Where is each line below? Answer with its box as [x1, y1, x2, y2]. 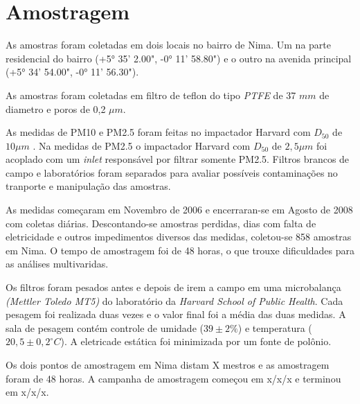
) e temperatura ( [237, 320, 312, 335]
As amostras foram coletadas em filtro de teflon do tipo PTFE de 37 [6, 87, 296, 102]
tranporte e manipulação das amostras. [6, 179, 171, 193]
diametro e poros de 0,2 [6, 101, 106, 116]
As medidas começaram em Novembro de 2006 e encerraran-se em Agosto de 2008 [6, 202, 353, 217]
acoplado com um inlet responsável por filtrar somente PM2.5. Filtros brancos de [6, 152, 350, 166]
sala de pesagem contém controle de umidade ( [6, 320, 204, 335]
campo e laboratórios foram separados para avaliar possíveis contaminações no [6, 165, 338, 179]
